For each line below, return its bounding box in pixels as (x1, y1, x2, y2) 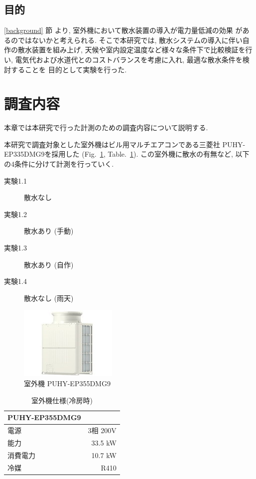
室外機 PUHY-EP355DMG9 (24, 378, 111, 389)
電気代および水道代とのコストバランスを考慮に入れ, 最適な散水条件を (15, 54, 243, 64)
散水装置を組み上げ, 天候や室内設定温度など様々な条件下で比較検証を (17, 44, 246, 55)
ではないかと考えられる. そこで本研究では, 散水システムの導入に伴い (17, 34, 243, 45)
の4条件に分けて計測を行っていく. (4, 159, 114, 169)
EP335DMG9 (4, 149, 45, 159)
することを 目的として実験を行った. (10, 64, 127, 74)
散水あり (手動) (24, 226, 74, 236)
